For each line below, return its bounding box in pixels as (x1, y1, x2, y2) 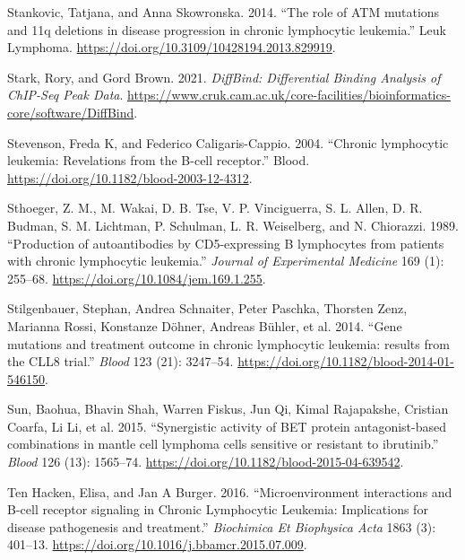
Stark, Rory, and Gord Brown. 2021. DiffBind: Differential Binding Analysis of (7, 67, 441, 86)
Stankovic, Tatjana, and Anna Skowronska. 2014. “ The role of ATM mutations (7, 3, 440, 21)
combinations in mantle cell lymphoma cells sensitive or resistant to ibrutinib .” (7, 434, 439, 453)
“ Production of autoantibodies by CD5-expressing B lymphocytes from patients (7, 233, 444, 252)
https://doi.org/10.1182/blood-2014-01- (237, 352, 454, 371)
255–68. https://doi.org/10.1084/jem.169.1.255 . (7, 268, 266, 287)
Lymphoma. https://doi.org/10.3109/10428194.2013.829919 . (7, 38, 336, 57)
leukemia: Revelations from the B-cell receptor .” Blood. (7, 151, 310, 170)
